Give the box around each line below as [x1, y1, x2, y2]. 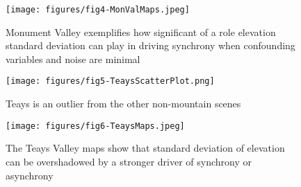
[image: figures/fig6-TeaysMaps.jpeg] [6, 121, 185, 131]
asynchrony [6, 168, 54, 182]
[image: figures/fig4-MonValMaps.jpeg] [6, 5, 190, 15]
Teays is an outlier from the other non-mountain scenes [6, 96, 241, 111]
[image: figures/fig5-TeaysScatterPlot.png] [6, 76, 215, 87]
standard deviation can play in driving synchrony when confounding [6, 38, 295, 53]
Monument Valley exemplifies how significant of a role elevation [6, 24, 276, 39]
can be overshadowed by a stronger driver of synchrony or [6, 154, 252, 168]
